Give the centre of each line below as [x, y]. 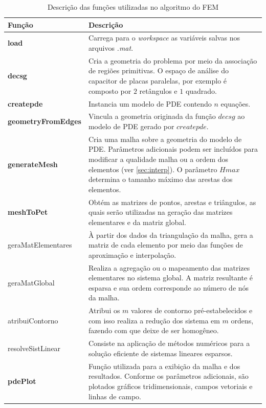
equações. [236, 103]
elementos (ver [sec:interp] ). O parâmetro [153, 169]
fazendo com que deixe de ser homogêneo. [153, 330]
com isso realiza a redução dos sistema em [154, 320]
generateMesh [33, 164]
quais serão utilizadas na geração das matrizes [160, 212]
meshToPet [28, 212]
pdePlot [22, 381]
